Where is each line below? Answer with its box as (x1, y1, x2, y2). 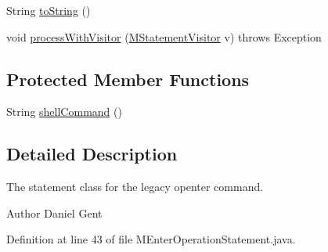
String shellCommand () (6, 103, 122, 120)
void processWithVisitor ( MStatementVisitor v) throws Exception (6, 28, 322, 45)
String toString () (6, 2, 91, 18)
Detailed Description (6, 142, 178, 166)
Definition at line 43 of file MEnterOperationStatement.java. (6, 231, 296, 247)
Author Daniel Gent (6, 204, 103, 221)
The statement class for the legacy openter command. (6, 178, 264, 195)
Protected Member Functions (6, 67, 250, 91)
